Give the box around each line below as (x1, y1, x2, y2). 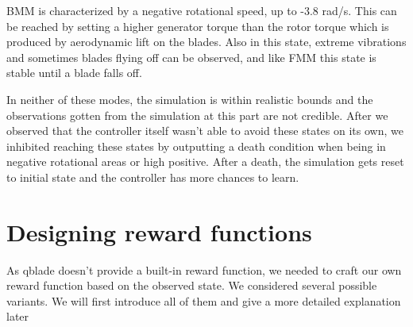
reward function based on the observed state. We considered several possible (6, 277, 377, 294)
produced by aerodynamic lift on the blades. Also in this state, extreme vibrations (6, 33, 407, 50)
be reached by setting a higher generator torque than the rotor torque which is (6, 17, 389, 34)
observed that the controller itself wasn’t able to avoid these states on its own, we (6, 122, 403, 139)
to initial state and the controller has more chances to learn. (6, 168, 299, 185)
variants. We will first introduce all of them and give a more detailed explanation (6, 292, 401, 309)
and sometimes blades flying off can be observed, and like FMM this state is (6, 48, 376, 65)
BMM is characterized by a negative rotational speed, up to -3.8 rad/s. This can (6, 2, 397, 18)
